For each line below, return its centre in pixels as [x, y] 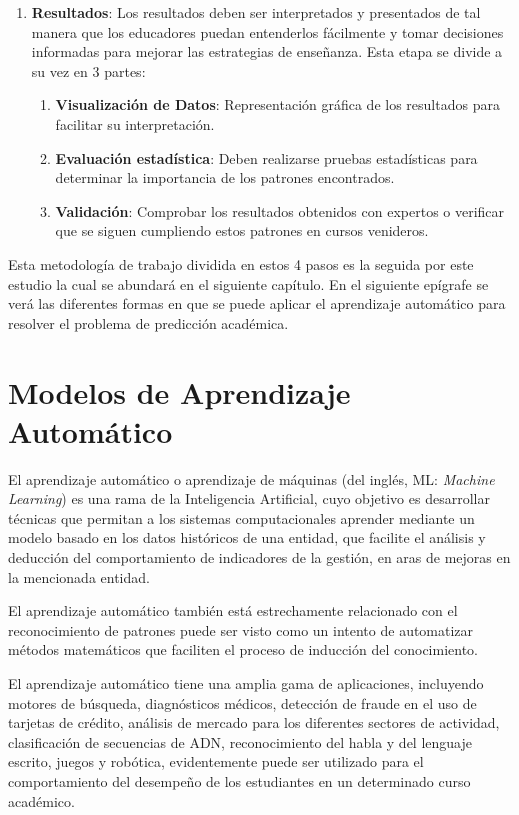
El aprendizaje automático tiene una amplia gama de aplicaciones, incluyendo [246, 682]
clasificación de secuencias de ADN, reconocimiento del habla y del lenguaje [240, 741]
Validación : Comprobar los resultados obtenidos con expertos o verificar [280, 210]
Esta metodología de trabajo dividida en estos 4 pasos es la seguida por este [241, 263]
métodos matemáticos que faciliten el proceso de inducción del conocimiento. [243, 649]
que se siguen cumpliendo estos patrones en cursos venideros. [242, 230]
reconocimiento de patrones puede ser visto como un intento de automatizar [241, 629]
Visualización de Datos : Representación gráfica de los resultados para [277, 104]
